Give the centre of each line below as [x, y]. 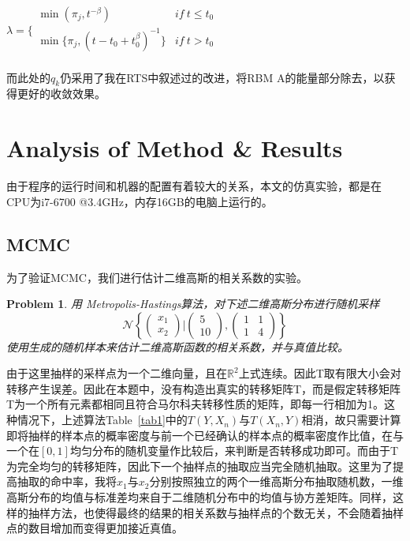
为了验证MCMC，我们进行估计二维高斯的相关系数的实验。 [157, 277]
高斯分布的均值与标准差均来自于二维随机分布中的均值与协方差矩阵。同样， [199, 497]
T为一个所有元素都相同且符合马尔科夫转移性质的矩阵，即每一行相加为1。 [196, 404]
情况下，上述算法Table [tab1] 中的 [102, 420]
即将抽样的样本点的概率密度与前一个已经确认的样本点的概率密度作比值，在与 [205, 435]
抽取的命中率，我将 [67, 481]
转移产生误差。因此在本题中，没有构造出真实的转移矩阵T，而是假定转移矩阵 [204, 388]
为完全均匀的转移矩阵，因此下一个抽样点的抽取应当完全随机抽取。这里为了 [199, 466]
